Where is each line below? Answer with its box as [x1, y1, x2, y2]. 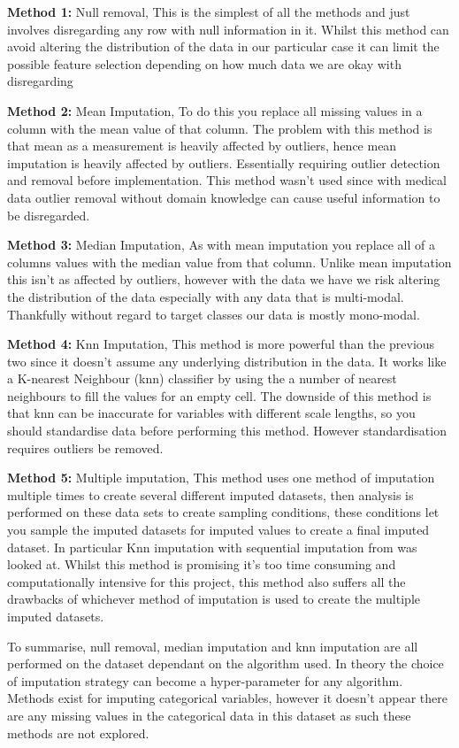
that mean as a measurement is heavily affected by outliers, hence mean [7, 136, 397, 155]
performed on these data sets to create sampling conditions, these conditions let [7, 503, 440, 521]
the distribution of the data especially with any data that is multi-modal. [7, 287, 404, 305]
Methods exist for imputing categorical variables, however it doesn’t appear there [7, 689, 448, 707]
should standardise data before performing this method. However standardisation [7, 421, 447, 440]
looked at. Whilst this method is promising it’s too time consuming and [7, 555, 396, 574]
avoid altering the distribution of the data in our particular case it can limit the [7, 37, 440, 56]
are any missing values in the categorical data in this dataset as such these [7, 706, 411, 724]
